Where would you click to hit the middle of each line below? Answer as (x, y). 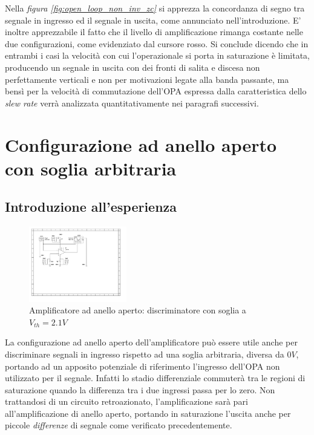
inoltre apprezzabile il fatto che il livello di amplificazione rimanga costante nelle (154, 32)
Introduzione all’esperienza (91, 207)
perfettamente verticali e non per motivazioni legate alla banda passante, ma (147, 79)
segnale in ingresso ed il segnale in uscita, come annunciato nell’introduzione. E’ (153, 20)
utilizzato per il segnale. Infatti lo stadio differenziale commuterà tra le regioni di (155, 378)
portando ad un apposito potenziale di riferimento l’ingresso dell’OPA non (142, 366)
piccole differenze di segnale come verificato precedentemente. (119, 425)
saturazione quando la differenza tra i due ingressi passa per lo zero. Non (140, 389)
